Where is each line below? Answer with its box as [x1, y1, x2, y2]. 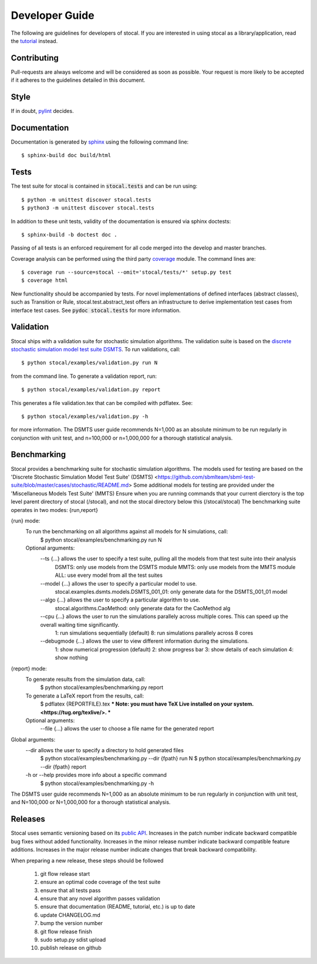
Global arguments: [11, 736, 56, 743]
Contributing [11, 53, 59, 63]
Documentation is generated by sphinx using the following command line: [11, 138, 189, 145]
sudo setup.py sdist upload [40, 936, 106, 943]
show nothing [55, 654, 88, 661]
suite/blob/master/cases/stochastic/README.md [11, 481, 129, 488]
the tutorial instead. [11, 37, 58, 44]
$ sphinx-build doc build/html [21, 152, 112, 159]
